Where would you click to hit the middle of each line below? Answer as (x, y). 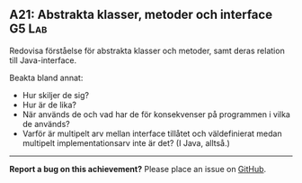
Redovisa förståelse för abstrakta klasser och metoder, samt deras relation (147, 50)
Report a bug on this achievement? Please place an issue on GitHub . (138, 169)
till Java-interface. (43, 60)
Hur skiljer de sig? (56, 95)
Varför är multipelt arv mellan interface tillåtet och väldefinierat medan (152, 133)
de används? (46, 124)
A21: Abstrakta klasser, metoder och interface (141, 15)
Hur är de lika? (49, 105)
